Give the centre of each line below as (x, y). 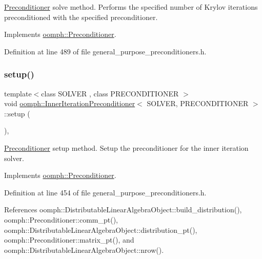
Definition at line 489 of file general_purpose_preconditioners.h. (105, 51)
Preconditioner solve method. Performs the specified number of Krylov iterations (131, 7)
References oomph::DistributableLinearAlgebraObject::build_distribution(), (123, 210)
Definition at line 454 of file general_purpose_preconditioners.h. (105, 192)
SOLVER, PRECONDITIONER (198, 103)
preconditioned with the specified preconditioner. (81, 17)
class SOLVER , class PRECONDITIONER (110, 93)
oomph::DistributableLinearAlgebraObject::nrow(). (84, 250)
